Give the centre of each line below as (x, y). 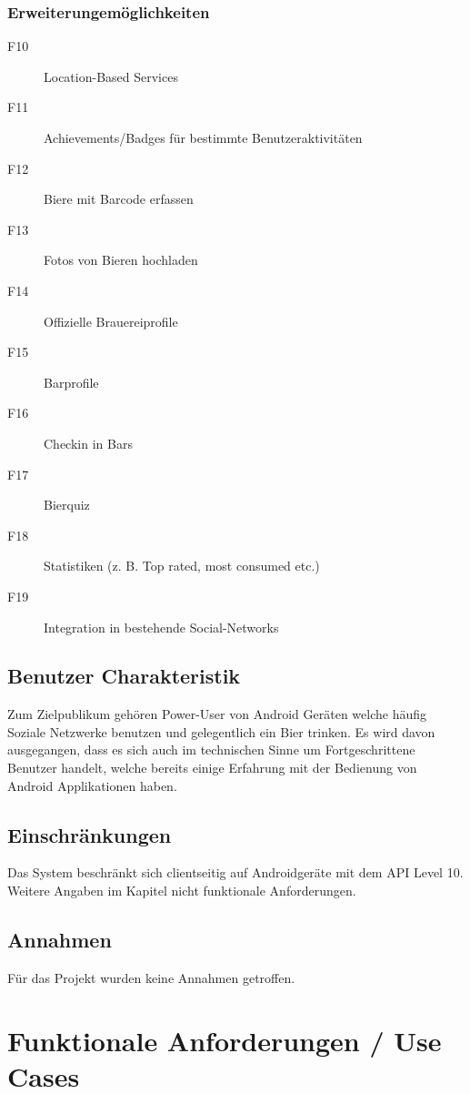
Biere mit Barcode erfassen (119, 199)
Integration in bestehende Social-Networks (161, 627)
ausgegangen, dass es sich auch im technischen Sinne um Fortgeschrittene (211, 750)
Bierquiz (67, 505)
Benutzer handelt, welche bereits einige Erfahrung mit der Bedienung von (212, 768)
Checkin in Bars (88, 443)
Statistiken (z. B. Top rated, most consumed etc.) (182, 566)
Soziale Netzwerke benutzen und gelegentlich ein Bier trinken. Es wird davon (221, 731)
